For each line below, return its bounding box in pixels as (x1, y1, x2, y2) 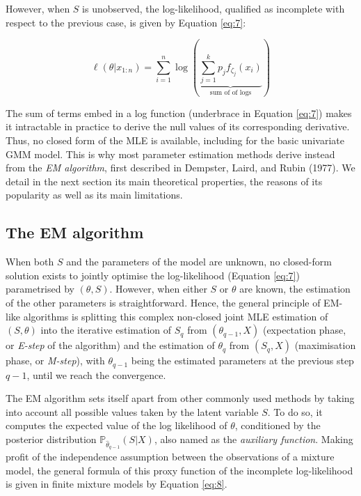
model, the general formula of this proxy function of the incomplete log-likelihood (6, 463, 353, 477)
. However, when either (109, 281, 207, 296)
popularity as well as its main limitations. (6, 187, 183, 202)
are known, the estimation (239, 281, 351, 296)
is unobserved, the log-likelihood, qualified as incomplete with (82, 1, 345, 15)
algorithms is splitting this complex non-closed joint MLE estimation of (23, 309, 328, 323)
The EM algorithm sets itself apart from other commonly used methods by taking (6, 391, 355, 405)
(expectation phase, (262, 323, 346, 337)
